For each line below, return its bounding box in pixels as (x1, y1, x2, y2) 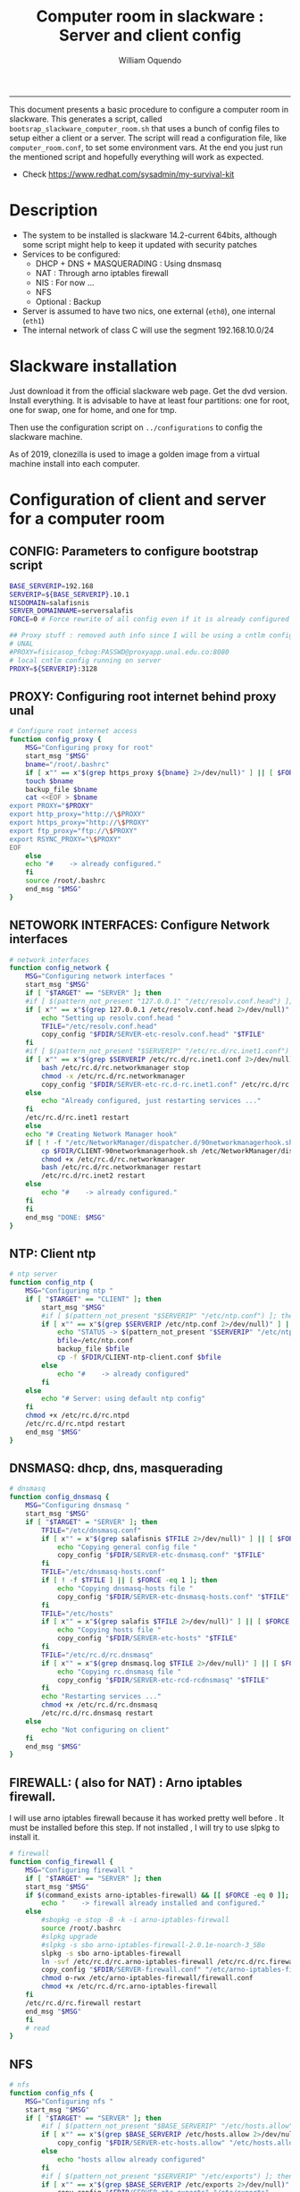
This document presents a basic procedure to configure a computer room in (9, 104, 288, 114)
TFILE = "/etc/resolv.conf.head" (41, 1022, 158, 1031)
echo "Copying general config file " (56, 1542, 198, 1552)
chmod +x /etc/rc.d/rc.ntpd (25, 1411, 129, 1421)
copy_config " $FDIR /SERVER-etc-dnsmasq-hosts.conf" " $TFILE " (56, 1592, 290, 1601)
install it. (9, 1832, 40, 1842)
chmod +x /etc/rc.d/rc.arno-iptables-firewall (41, 1982, 218, 1991)
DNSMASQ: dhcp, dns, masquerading (9, 1461, 223, 1476)
